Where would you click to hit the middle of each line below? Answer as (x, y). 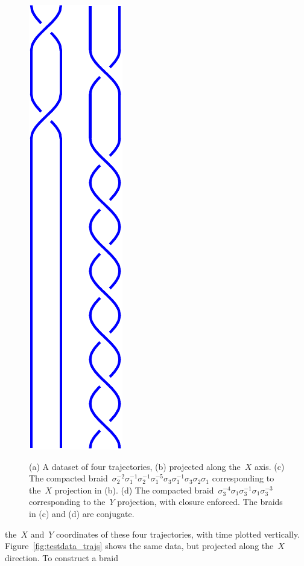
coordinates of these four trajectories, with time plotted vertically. (178, 534)
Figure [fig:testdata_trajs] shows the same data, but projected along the (139, 546)
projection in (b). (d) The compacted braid (134, 490)
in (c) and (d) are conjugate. (82, 513)
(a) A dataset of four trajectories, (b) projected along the (135, 466)
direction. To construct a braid (62, 557)
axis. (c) (269, 466)
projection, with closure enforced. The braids (200, 502)
